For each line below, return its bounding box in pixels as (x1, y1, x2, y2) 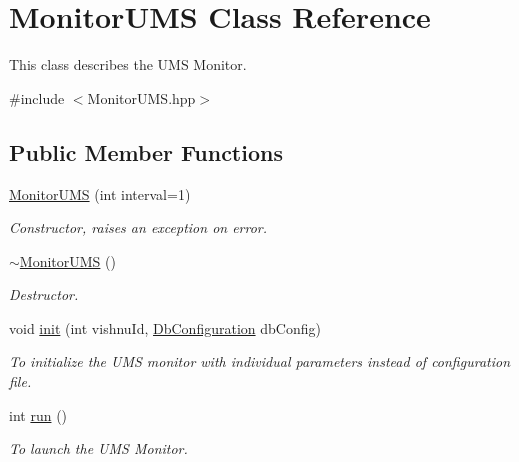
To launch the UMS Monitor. (9, 438, 188, 459)
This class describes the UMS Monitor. (9, 54, 247, 75)
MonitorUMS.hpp (87, 87, 196, 108)
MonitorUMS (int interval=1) (9, 183, 191, 204)
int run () (9, 404, 68, 425)
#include (9, 87, 65, 108)
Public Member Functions (9, 136, 283, 167)
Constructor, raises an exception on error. (9, 217, 268, 238)
